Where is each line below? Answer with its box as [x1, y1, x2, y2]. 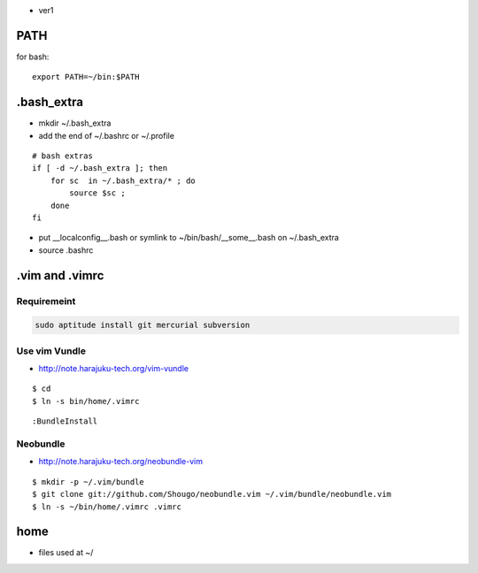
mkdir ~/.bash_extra [38, 118, 112, 128]
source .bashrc [38, 244, 94, 256]
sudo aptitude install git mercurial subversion [35, 320, 251, 331]
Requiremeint [16, 294, 76, 307]
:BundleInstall [32, 416, 98, 426]
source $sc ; [69, 188, 126, 198]
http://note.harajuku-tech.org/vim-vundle [38, 363, 189, 374]
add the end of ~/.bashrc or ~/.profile [38, 130, 174, 141]
